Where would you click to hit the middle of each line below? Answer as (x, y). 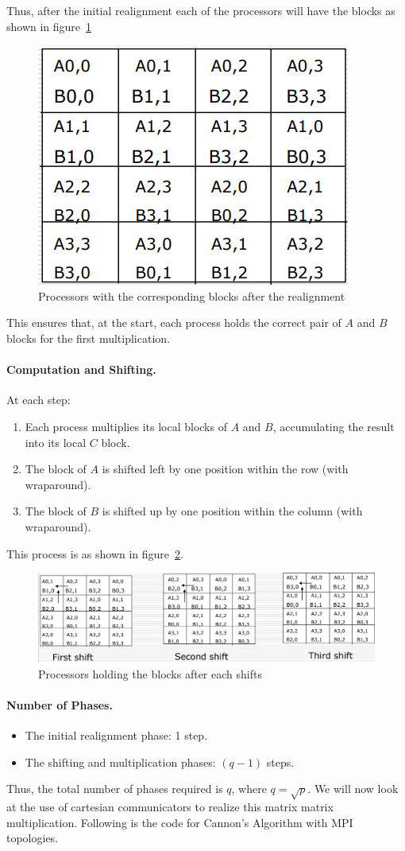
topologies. (33, 838)
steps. (280, 762)
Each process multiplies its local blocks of (126, 426)
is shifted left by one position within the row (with (225, 469)
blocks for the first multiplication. (88, 338)
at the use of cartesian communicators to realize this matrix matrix (170, 807)
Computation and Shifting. (81, 369)
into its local (56, 442)
